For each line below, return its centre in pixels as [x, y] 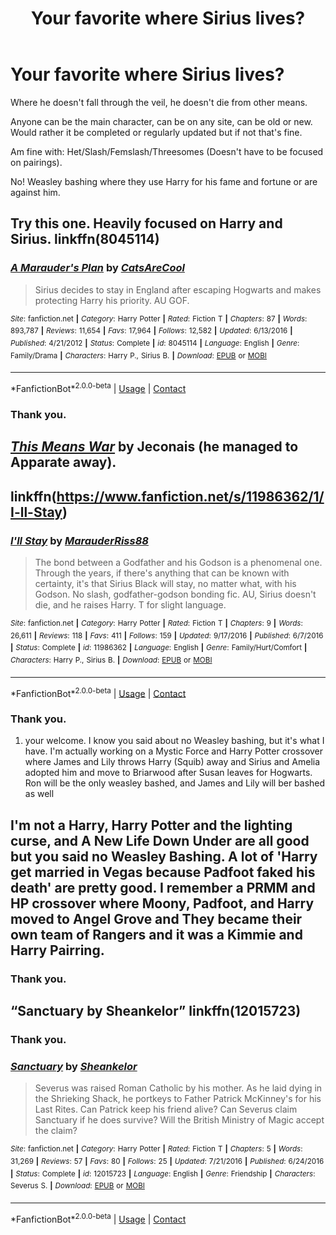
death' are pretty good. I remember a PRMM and [163, 887]
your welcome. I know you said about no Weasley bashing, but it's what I [174, 741]
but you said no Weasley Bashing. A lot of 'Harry [164, 856]
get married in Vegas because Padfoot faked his [163, 872]
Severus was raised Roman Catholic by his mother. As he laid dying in [178, 1088]
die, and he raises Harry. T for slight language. [130, 604]
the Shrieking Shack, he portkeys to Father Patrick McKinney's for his [178, 1099]
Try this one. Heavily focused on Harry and [146, 223]
